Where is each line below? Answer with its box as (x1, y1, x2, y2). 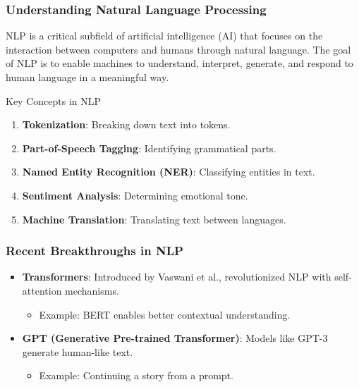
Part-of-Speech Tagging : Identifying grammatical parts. (22, 140, 276, 155)
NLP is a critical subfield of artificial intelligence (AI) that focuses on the (6, 28, 323, 43)
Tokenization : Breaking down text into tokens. (22, 117, 231, 132)
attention (22, 283, 62, 297)
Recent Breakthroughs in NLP (6, 242, 183, 259)
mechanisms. (65, 283, 119, 297)
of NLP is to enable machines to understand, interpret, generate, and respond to (6, 56, 353, 70)
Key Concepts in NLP (6, 93, 102, 108)
